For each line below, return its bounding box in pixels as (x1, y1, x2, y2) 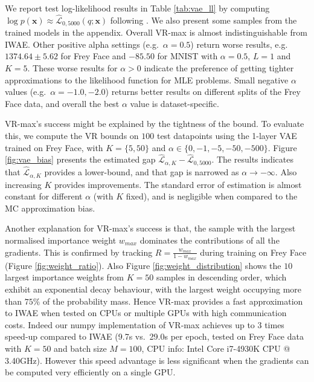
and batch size (54, 342, 107, 354)
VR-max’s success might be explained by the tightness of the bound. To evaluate (5, 117, 304, 130)
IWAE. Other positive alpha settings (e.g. (5, 37, 159, 50)
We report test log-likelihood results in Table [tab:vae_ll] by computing (5, 2, 270, 14)
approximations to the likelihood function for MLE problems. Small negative (5, 73, 289, 86)
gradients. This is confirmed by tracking (5, 245, 153, 258)
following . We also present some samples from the (110, 13, 297, 26)
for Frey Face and (60, 50, 126, 62)
